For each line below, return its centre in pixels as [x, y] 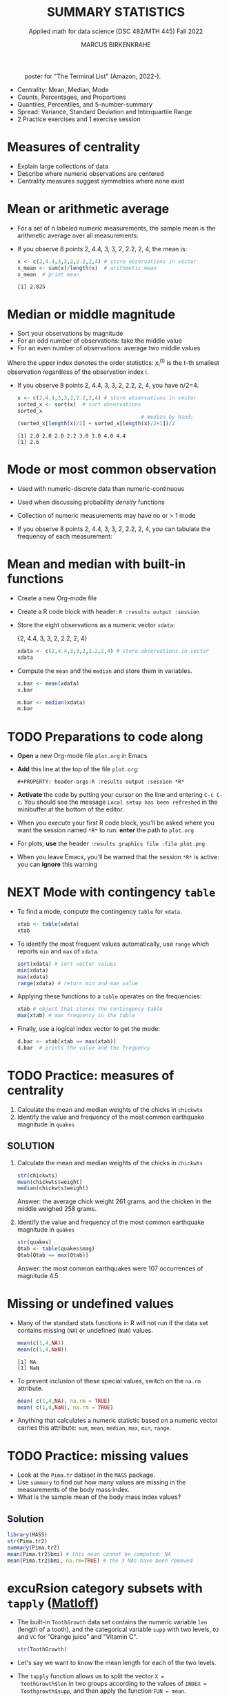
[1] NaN [28, 1368]
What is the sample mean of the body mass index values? [99, 1497]
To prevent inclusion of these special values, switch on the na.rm [109, 1381]
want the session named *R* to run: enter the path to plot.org [106, 830]
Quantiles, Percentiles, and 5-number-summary [85, 104]
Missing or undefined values [91, 1304]
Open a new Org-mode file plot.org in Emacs [82, 756]
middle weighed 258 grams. [57, 1209]
